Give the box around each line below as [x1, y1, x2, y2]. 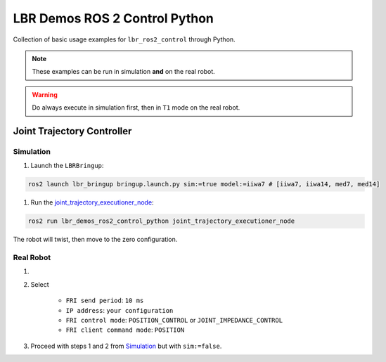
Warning [32, 90, 58, 98]
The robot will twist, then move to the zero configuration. [13, 235, 178, 244]
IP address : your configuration [65, 306, 174, 314]
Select [30, 280, 49, 288]
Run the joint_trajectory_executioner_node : [30, 198, 154, 207]
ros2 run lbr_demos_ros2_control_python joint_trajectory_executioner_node [27, 217, 295, 225]
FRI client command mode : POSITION [65, 325, 185, 334]
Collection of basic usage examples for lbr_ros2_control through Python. [13, 35, 236, 44]
